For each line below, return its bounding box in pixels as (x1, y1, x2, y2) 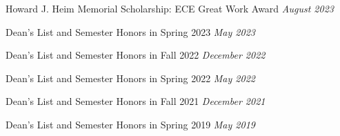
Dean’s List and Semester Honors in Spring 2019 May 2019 (6, 117, 255, 131)
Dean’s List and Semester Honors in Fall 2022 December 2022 (6, 48, 266, 62)
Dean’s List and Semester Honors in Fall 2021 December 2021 (6, 94, 266, 108)
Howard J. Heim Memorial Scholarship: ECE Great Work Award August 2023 (6, 1, 334, 15)
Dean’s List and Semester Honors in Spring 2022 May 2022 (6, 70, 255, 85)
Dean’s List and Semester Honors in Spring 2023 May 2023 (6, 24, 255, 39)
